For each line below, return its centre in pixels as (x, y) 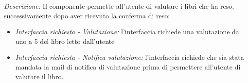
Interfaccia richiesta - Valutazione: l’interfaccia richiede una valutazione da (127, 32)
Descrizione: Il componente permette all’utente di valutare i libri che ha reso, (119, 6)
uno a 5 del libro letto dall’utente (65, 41)
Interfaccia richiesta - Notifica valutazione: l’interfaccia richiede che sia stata (130, 57)
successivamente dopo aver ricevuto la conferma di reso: (87, 15)
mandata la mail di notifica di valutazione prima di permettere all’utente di (128, 66)
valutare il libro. (39, 76)
